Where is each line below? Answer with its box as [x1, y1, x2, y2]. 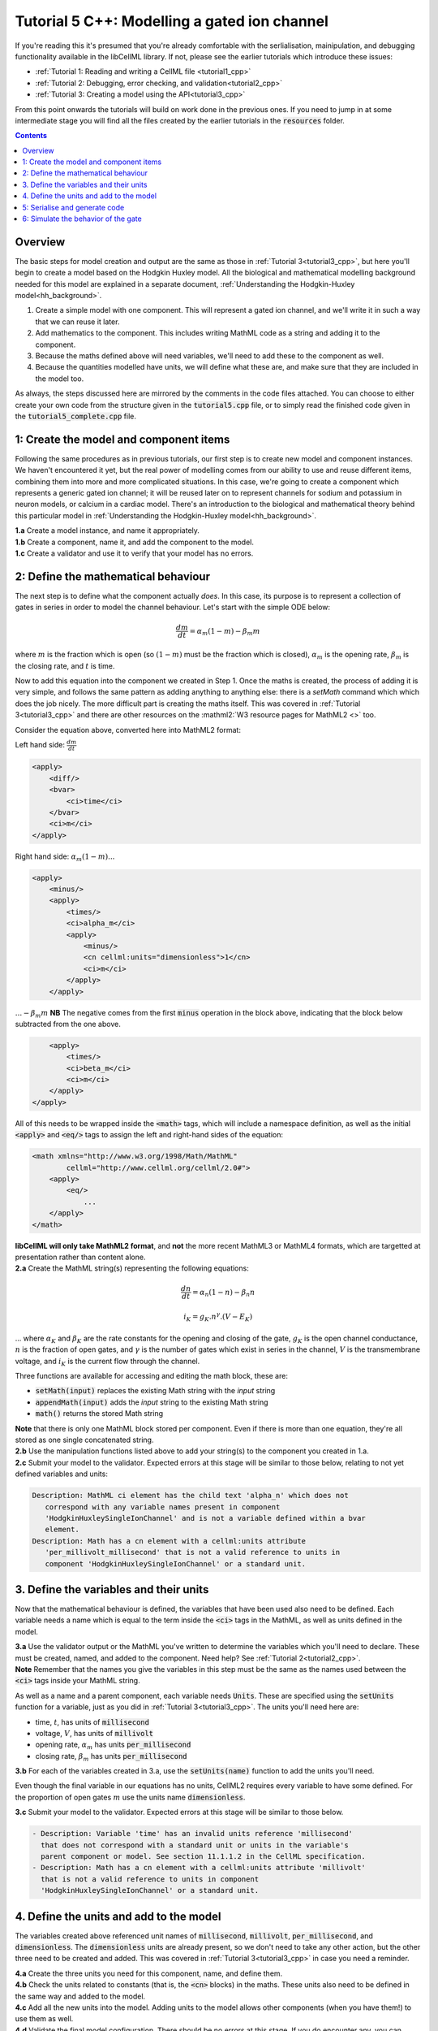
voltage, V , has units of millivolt [35, 1728, 154, 1738]
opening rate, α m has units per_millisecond [35, 1739, 191, 1752]
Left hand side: [15, 740, 65, 750]
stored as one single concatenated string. [15, 1435, 154, 1444]
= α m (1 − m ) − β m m [189, 626, 260, 637]
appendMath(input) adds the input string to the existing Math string [35, 1397, 268, 1407]
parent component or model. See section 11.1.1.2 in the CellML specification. [41, 1852, 367, 1861]
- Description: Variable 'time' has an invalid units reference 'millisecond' [32, 1829, 353, 1838]
